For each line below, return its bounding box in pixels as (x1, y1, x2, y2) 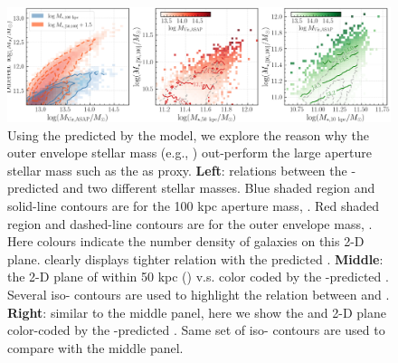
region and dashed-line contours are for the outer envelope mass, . (7, 214, 373, 233)
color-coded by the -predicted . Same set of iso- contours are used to (7, 320, 385, 339)
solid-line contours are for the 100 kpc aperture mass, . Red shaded (7, 196, 380, 215)
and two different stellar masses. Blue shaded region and (62, 178, 375, 197)
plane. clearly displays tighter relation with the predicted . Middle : (7, 249, 384, 268)
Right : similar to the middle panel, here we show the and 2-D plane (7, 302, 386, 321)
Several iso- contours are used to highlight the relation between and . (7, 285, 390, 304)
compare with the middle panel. (7, 338, 184, 357)
